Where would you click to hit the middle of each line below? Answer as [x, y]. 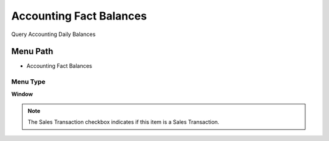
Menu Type [28, 82]
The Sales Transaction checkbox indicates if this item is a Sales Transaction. [123, 122]
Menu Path [32, 52]
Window [22, 94]
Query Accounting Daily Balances [53, 34]
